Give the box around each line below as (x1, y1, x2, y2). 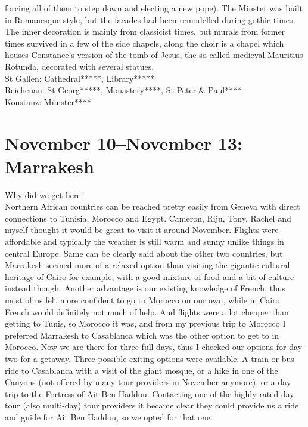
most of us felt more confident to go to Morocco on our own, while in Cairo (5, 294, 280, 306)
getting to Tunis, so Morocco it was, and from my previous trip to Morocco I (5, 317, 286, 330)
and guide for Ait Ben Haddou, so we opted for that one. (5, 410, 213, 423)
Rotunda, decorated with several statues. (5, 60, 154, 72)
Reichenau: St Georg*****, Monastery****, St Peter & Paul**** (5, 84, 242, 96)
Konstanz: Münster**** (5, 95, 91, 107)
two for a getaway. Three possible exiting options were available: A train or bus (5, 352, 294, 364)
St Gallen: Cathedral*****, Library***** (5, 72, 155, 84)
